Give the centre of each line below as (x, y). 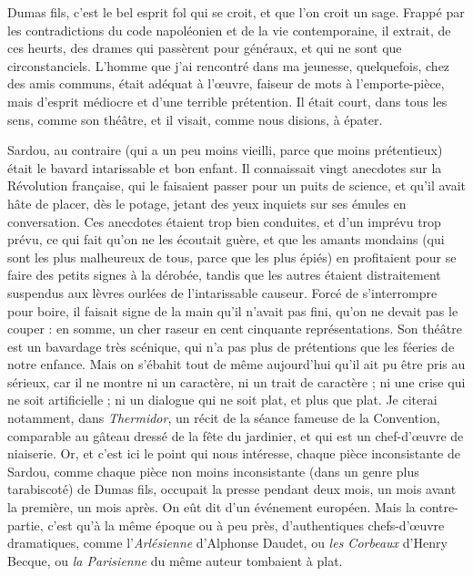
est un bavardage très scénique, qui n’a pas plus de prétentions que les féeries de (231, 346)
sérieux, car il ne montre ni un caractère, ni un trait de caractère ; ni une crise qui (236, 381)
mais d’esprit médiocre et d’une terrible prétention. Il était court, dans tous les (227, 101)
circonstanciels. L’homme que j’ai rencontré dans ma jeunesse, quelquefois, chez (229, 65)
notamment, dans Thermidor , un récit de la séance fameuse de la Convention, (224, 418)
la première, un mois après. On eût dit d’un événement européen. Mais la (211, 507)
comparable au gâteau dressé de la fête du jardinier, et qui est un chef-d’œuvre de (236, 435)
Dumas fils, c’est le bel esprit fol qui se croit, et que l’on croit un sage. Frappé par (236, 12)
